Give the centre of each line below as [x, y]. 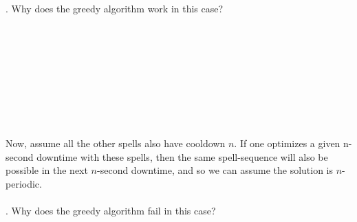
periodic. [24, 183]
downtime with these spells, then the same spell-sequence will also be [182, 156]
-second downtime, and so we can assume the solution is [215, 170]
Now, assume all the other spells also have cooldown [116, 143]
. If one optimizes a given [287, 143]
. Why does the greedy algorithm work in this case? [115, 8]
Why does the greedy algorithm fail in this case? [113, 210]
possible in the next [47, 170]
